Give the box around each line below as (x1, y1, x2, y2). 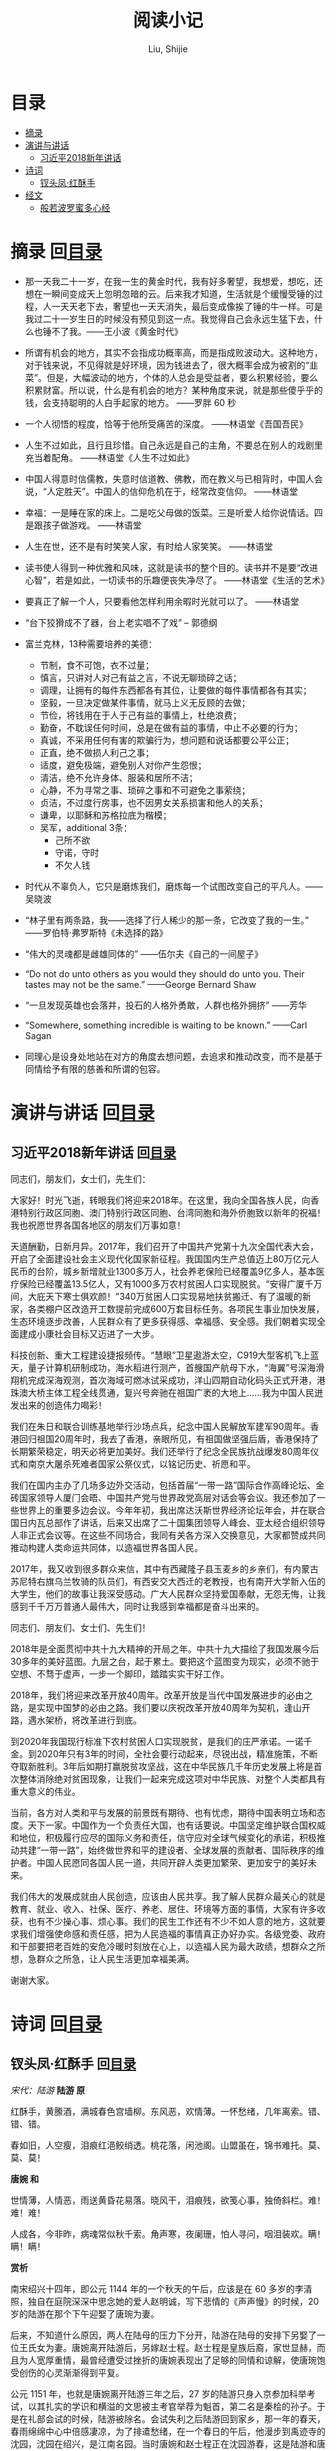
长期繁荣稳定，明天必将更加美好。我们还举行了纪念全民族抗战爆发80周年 (10, 1445, 311, 1457)
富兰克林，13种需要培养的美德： (24, 637, 158, 650)
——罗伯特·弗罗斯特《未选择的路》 (24, 926, 168, 938)
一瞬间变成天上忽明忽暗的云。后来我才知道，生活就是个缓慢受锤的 (42, 287, 315, 300)
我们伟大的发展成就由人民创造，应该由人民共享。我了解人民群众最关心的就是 (10, 1890, 326, 1902)
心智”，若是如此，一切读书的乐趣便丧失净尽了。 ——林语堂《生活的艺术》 (24, 574, 330, 586)
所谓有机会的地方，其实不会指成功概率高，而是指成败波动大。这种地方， (24, 346, 323, 358)
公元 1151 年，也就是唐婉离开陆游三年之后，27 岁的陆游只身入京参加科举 (10, 2387, 307, 2400)
